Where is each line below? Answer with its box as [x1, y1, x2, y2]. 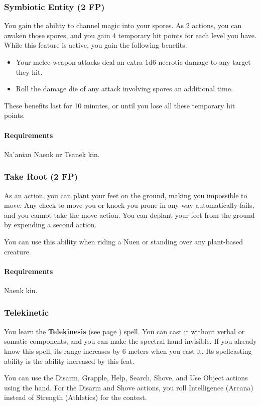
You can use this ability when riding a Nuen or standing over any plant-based [4, 236, 243, 246]
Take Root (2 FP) [4, 170, 78, 183]
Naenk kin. [4, 285, 38, 295]
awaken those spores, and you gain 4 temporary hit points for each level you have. [4, 30, 256, 40]
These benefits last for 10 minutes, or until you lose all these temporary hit [4, 100, 235, 110]
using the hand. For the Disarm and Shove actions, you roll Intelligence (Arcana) [4, 382, 253, 392]
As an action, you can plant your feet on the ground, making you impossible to [4, 190, 247, 200]
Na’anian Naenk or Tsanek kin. [4, 149, 100, 159]
